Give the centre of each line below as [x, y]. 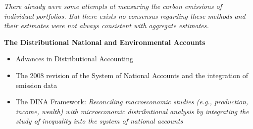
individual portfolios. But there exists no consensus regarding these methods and [125, 16]
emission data [36, 85]
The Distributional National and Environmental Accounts [105, 42]
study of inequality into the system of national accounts [99, 121]
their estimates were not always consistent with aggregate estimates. [106, 25]
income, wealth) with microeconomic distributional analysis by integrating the [132, 111]
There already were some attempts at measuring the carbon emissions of [113, 6]
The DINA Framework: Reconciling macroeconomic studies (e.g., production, [132, 102]
